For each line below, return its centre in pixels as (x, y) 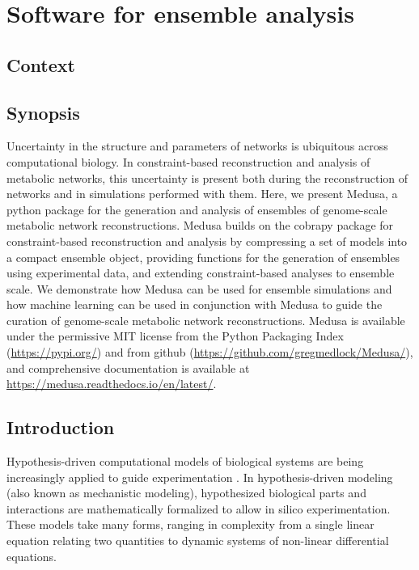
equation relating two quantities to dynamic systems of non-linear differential (198, 540)
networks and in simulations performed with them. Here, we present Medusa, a (202, 194)
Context (41, 64)
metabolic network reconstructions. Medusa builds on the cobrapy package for (200, 225)
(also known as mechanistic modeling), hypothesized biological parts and (186, 493)
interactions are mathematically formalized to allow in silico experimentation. (199, 508)
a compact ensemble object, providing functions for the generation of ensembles (203, 257)
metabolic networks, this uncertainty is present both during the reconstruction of (207, 177)
